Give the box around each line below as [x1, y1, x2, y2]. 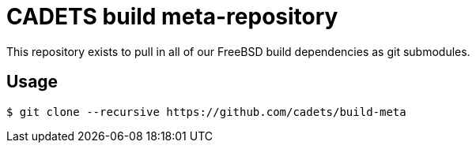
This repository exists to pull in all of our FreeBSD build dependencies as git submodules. [6, 44, 470, 58]
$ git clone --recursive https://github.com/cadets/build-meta [6, 105, 406, 118]
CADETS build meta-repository [6, 3, 338, 30]
